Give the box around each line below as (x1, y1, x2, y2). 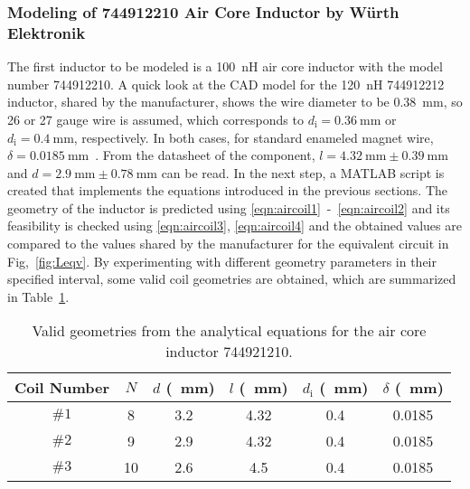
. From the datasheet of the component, (95, 146, 315, 165)
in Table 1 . (7, 287, 70, 306)
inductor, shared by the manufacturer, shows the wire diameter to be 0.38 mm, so (7, 92, 463, 111)
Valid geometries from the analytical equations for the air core (32, 320, 427, 342)
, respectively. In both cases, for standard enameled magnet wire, (73, 127, 434, 146)
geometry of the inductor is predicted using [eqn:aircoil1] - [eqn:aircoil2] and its (7, 198, 450, 217)
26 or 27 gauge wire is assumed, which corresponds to (7, 109, 304, 128)
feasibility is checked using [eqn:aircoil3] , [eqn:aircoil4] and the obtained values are (7, 216, 462, 235)
